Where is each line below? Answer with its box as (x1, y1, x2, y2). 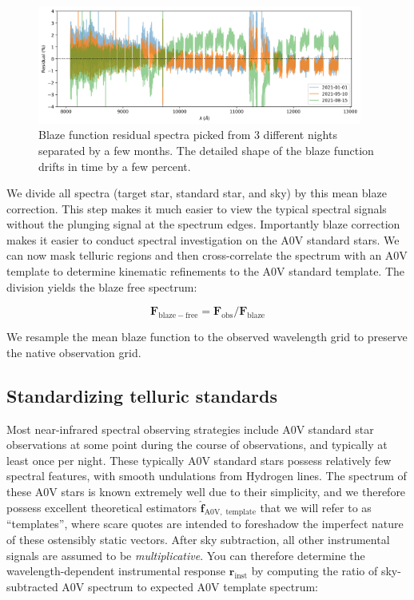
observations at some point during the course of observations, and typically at (6, 436, 388, 453)
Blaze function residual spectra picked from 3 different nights (38, 126, 337, 143)
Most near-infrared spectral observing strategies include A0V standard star (6, 420, 374, 437)
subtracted (6, 578, 58, 594)
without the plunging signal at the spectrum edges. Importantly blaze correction (6, 216, 400, 232)
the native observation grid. (6, 344, 141, 360)
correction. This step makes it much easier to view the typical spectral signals (6, 200, 387, 217)
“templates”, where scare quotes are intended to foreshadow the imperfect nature (6, 515, 404, 532)
